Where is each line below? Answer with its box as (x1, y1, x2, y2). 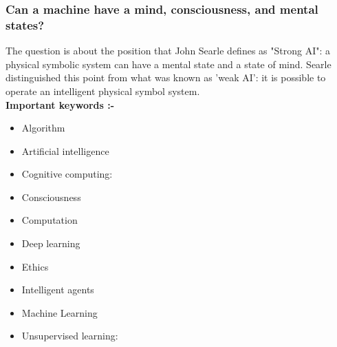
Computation (21, 213, 78, 227)
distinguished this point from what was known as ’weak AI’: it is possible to (6, 70, 326, 85)
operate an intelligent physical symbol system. (6, 83, 200, 98)
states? (6, 16, 45, 33)
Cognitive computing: (21, 167, 113, 181)
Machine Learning (21, 305, 98, 319)
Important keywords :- (6, 97, 115, 112)
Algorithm (21, 120, 65, 135)
